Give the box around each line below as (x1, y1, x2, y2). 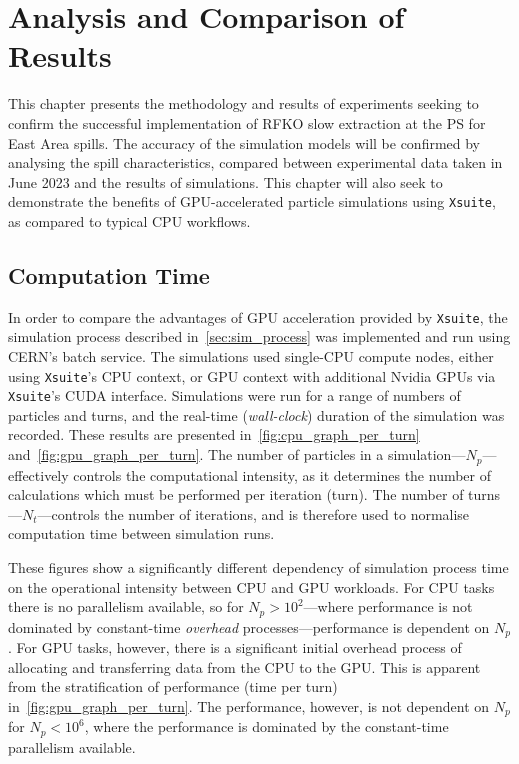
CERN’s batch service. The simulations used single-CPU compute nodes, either (8, 345, 494, 366)
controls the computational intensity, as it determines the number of (73, 464, 492, 485)
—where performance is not (303, 596, 473, 617)
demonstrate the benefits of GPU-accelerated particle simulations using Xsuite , (8, 191, 496, 212)
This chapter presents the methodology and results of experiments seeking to (8, 93, 479, 114)
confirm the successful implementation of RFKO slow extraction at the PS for (8, 112, 486, 133)
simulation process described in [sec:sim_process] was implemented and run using (8, 326, 511, 347)
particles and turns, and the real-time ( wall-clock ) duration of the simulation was (8, 404, 505, 425)
